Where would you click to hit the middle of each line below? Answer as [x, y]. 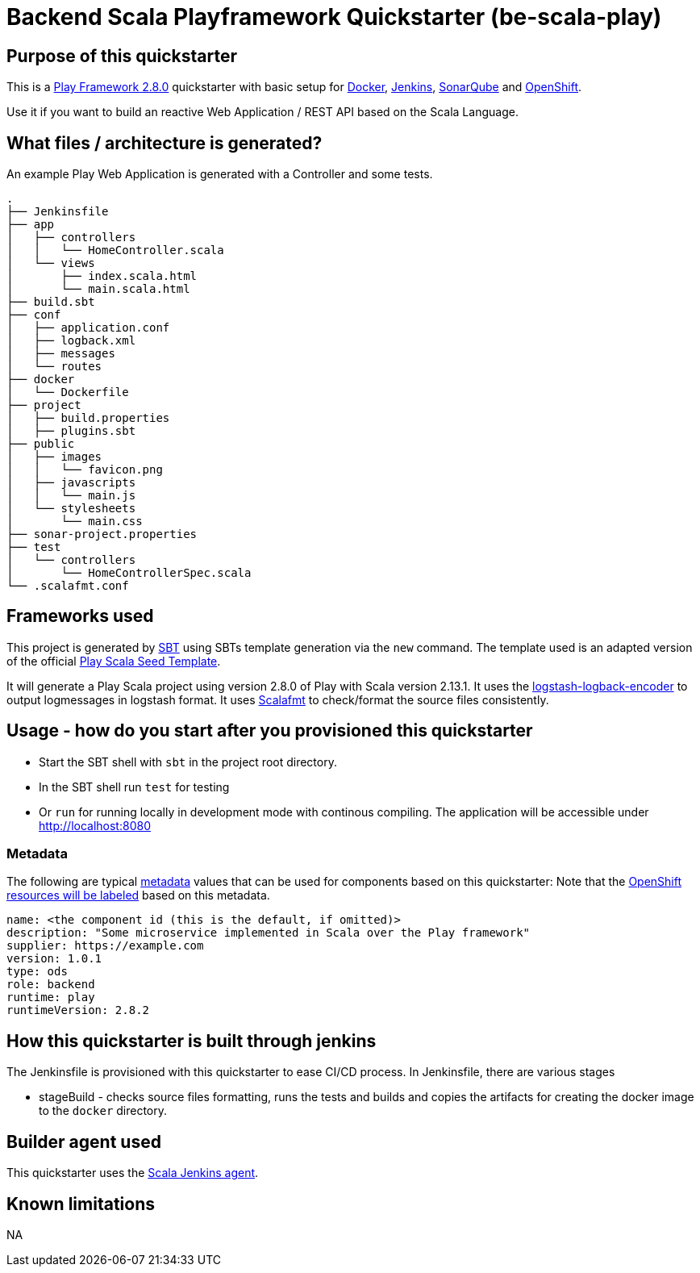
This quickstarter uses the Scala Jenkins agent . [133, 1173]
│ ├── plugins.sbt [71, 431]
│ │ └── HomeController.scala [115, 250]
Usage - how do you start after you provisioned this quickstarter [270, 731]
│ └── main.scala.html [98, 289]
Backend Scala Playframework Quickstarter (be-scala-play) [334, 17]
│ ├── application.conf [88, 328]
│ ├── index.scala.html [102, 276]
